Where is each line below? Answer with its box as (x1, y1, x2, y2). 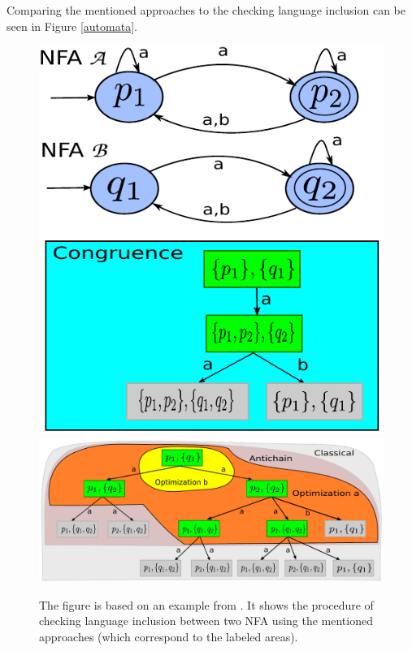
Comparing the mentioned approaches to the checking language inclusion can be (7, 2, 406, 18)
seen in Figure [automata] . (7, 17, 137, 34)
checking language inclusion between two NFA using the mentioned (39, 612, 373, 629)
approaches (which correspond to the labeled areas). (39, 627, 298, 645)
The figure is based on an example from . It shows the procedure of (39, 596, 374, 613)
